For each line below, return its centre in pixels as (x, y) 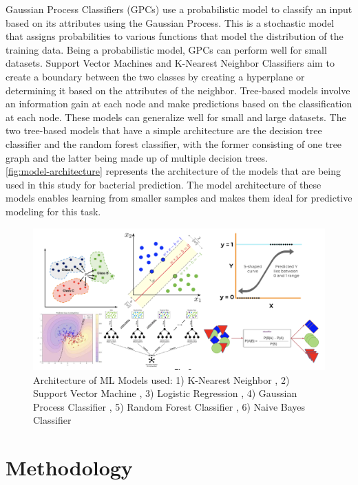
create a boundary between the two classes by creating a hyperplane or (155, 76)
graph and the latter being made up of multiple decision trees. (137, 157)
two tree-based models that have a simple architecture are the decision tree (164, 130)
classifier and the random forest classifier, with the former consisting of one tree (174, 143)
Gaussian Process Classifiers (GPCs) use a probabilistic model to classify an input (179, 9)
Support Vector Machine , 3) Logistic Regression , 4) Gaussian (165, 393)
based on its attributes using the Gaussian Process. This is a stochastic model (170, 22)
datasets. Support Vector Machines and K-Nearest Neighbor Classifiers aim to (170, 63)
